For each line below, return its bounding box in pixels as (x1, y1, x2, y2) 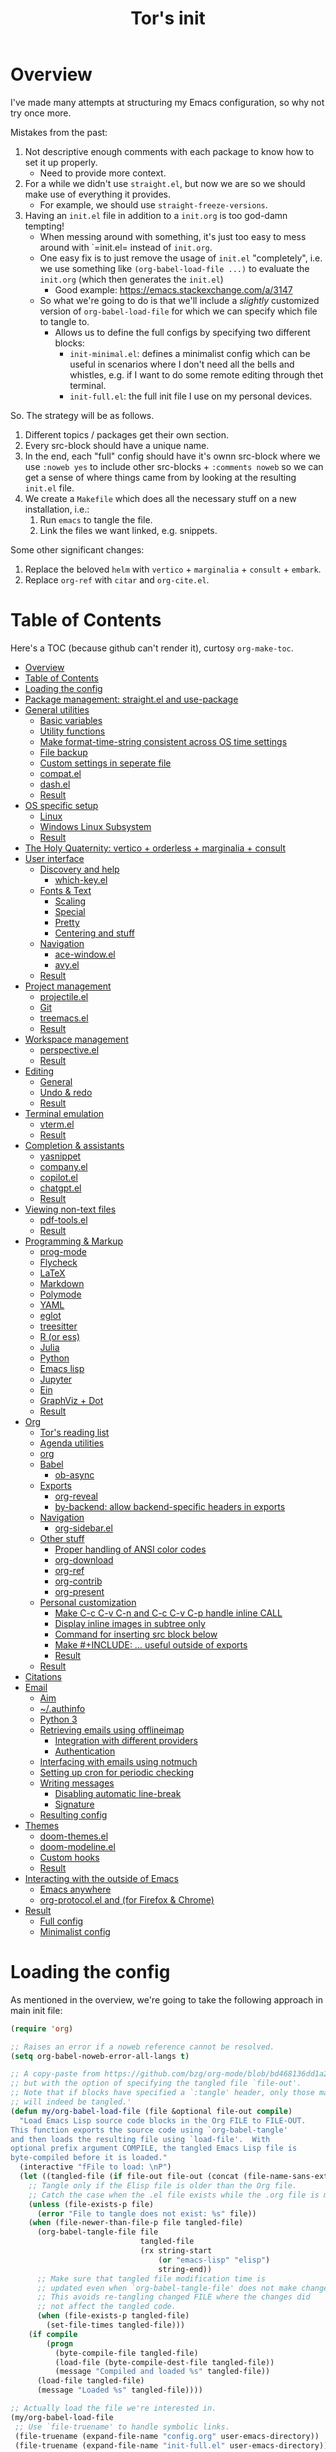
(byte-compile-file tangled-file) (54, 2348, 199, 2358)
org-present (54, 1585, 105, 1597)
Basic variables (39, 714, 103, 726)
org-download (54, 1553, 114, 1566)
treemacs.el (39, 1012, 89, 1024)
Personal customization (39, 1596, 137, 1608)
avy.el (54, 958, 80, 971)
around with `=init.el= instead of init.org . (39, 241, 213, 253)
